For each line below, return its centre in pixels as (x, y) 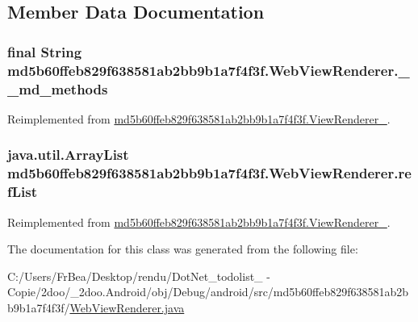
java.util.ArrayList (68, 155)
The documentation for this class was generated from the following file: (183, 249)
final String (45, 51)
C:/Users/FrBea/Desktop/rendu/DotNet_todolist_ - (139, 276)
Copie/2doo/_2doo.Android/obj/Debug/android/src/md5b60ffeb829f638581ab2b (208, 292)
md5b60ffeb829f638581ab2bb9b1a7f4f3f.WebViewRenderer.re (209, 173)
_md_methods (58, 88)
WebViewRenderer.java (127, 307)
